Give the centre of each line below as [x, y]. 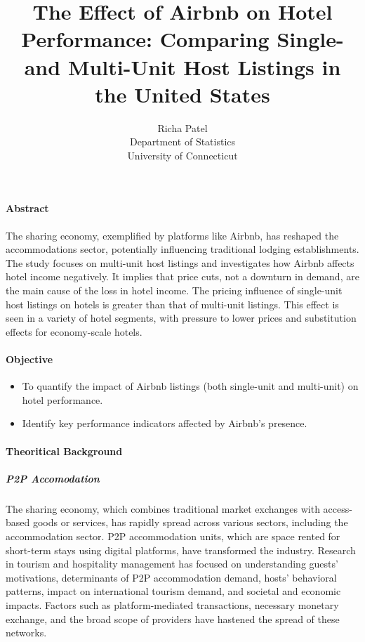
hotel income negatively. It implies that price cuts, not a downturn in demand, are [182, 276]
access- [338, 508]
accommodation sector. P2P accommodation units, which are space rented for [173, 536]
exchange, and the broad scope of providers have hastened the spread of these [173, 618]
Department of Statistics [182, 142]
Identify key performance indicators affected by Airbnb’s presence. [165, 423]
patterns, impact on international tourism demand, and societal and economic [173, 591]
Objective [29, 359]
